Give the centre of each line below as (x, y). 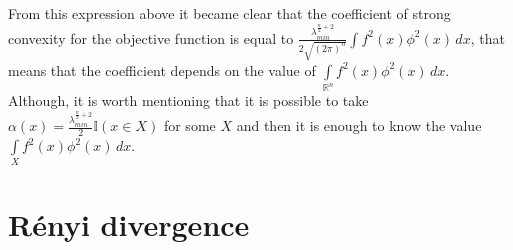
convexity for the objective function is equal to (151, 37)
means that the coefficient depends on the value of (162, 69)
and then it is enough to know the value (359, 125)
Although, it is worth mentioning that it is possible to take (188, 100)
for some (189, 125)
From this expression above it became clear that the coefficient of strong (229, 13)
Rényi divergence (129, 223)
